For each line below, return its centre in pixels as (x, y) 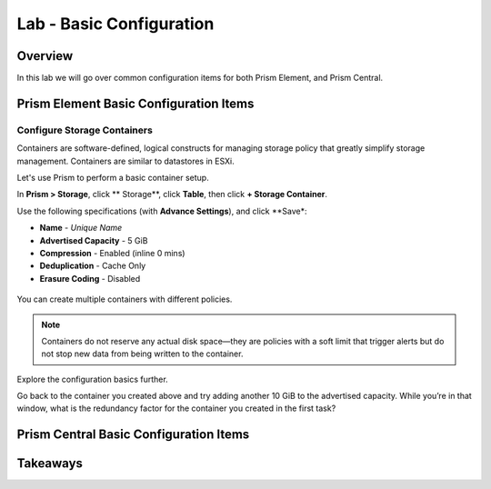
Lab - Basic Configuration (115, 24)
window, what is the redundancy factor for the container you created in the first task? (176, 408)
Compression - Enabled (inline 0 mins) (112, 253)
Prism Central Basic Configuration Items (133, 435)
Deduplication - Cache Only (93, 266)
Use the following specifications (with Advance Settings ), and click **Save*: (162, 211)
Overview (45, 56)
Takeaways (50, 464)
